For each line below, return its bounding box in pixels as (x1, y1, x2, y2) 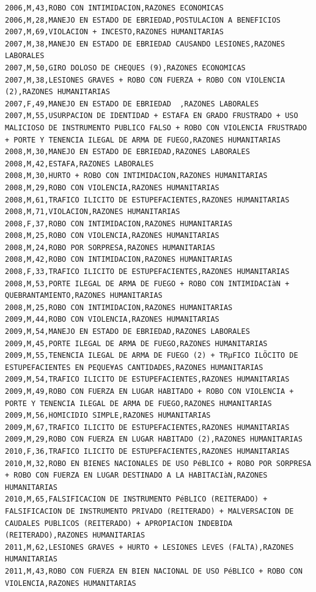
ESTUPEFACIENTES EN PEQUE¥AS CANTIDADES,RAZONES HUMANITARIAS (5, 363, 263, 372)
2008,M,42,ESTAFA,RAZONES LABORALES (5, 159, 154, 168)
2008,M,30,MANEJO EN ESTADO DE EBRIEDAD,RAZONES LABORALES (5, 147, 250, 157)
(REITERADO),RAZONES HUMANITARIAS (5, 531, 145, 540)
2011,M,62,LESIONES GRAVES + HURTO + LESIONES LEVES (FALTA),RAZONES (5, 542, 294, 552)
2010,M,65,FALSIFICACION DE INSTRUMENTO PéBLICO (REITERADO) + (5, 495, 268, 504)
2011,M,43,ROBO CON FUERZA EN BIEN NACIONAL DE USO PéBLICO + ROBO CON (5, 566, 303, 575)
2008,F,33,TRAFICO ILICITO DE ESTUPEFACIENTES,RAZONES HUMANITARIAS (5, 267, 290, 276)
